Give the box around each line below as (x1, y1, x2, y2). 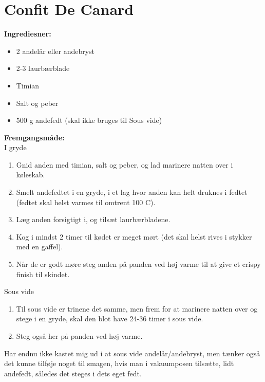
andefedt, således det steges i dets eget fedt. (4, 368, 142, 378)
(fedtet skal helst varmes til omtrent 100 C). (16, 196, 156, 207)
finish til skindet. (16, 268, 70, 279)
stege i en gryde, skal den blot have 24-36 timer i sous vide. (16, 313, 203, 324)
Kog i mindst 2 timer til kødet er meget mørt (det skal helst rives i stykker (16, 231, 252, 242)
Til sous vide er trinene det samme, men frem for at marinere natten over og (16, 303, 258, 314)
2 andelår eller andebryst (16, 45, 95, 56)
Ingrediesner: (4, 28, 51, 39)
